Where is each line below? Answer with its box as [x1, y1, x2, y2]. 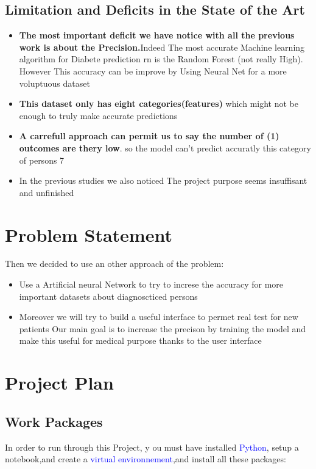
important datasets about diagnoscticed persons [19, 289, 198, 302]
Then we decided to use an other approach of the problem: [5, 257, 224, 270]
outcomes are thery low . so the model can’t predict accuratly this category [19, 141, 311, 154]
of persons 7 [19, 153, 65, 166]
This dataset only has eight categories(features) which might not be [19, 97, 298, 110]
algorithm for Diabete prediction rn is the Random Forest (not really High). [19, 53, 303, 65]
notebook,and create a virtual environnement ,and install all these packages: [5, 453, 286, 465]
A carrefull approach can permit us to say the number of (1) [19, 129, 279, 142]
